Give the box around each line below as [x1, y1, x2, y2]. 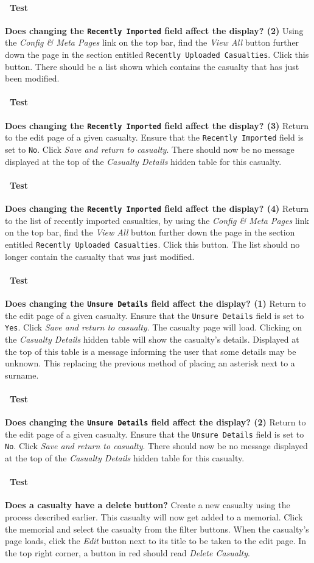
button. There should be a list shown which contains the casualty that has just [5, 60, 299, 72]
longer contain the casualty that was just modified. [5, 250, 195, 262]
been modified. [5, 72, 60, 85]
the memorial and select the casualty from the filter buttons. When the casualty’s [5, 522, 309, 535]
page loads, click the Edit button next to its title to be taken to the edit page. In [5, 534, 307, 547]
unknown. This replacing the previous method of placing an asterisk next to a [5, 357, 295, 369]
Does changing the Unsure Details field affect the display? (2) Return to [5, 416, 306, 428]
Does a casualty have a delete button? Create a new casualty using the [5, 498, 290, 511]
